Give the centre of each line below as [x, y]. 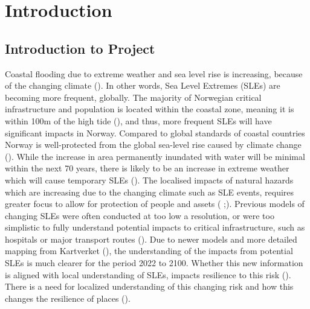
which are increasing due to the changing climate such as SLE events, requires [150, 192]
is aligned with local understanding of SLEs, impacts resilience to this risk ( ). [148, 274]
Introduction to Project [80, 48]
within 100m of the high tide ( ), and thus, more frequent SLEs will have [138, 120]
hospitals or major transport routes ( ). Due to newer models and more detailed [151, 239]
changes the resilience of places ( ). [68, 298]
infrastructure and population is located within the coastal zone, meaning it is [150, 109]
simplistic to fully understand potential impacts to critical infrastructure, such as [155, 227]
